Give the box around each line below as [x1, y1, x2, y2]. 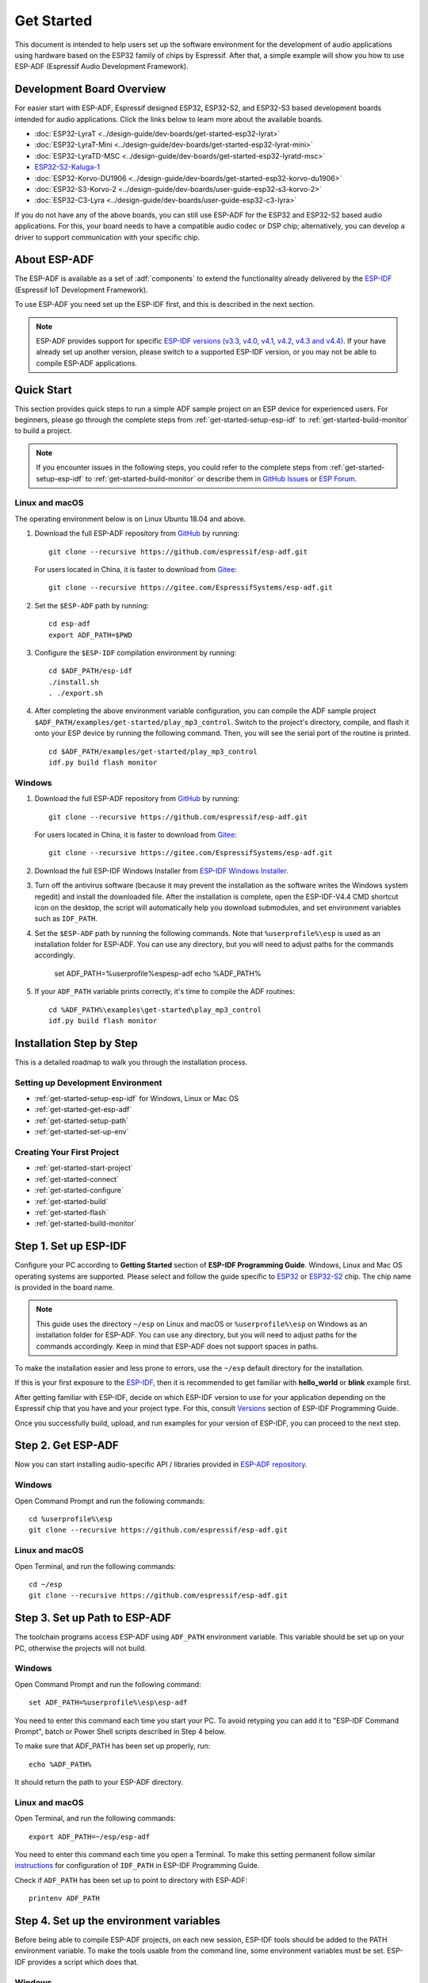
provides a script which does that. [28, 1957, 139, 1966]
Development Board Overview [14, 82, 166, 96]
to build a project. [14, 426, 72, 435]
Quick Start [14, 383, 72, 397]
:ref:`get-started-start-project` [34, 1163, 134, 1173]
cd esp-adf [48, 619, 91, 628]
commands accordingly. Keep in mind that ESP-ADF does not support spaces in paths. [36, 1341, 319, 1351]
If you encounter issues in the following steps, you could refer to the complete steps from [36, 462, 328, 472]
